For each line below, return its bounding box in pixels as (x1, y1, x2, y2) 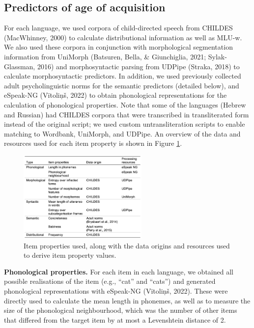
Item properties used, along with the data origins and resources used (24, 240, 230, 250)
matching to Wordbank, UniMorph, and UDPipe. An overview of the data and (4, 128, 241, 138)
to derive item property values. (24, 250, 116, 260)
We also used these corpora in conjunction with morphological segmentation (4, 42, 233, 52)
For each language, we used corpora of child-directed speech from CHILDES (4, 23, 233, 33)
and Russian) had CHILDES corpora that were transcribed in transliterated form (4, 109, 249, 119)
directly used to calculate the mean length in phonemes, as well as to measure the (4, 295, 251, 305)
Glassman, (4, 61, 35, 71)
